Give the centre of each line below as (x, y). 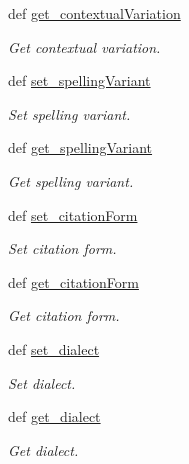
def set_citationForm (73, 214)
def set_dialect (54, 348)
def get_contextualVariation (94, 13)
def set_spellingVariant (79, 80)
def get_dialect (54, 416)
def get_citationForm (73, 281)
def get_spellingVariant (80, 147)
